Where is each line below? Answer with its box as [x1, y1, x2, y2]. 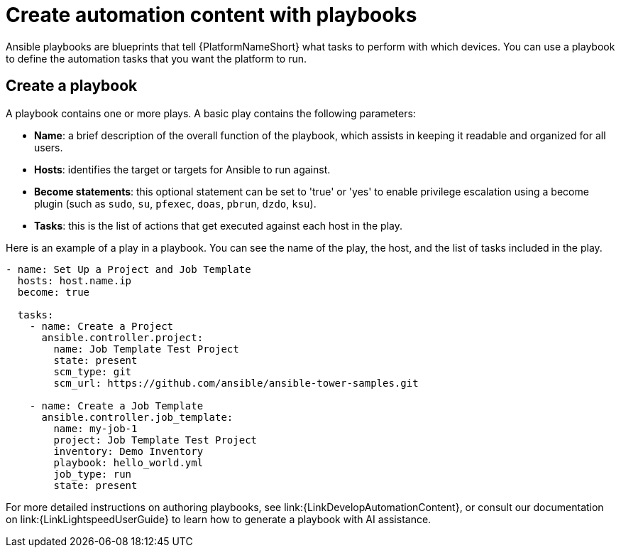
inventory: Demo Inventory [53, 445, 204, 457]
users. [34, 141, 63, 154]
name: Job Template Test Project [53, 343, 239, 355]
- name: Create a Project [29, 320, 174, 332]
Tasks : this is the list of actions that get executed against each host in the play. [34, 219, 403, 232]
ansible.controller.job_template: [41, 411, 233, 423]
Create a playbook [6, 77, 138, 95]
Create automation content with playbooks [6, 3, 417, 27]
